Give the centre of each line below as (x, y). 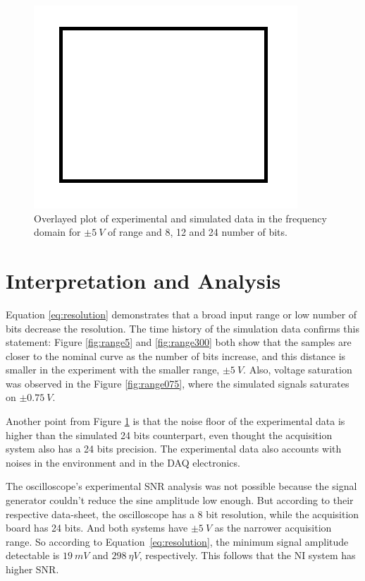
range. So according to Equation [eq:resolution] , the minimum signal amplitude (177, 541)
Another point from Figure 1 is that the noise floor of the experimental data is (175, 421)
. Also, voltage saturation (298, 370)
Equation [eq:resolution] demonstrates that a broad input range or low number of (181, 314)
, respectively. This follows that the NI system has (247, 555)
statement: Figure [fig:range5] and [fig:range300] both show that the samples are (179, 342)
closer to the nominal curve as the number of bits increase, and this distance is (176, 355)
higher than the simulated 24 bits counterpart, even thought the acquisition (169, 435)
